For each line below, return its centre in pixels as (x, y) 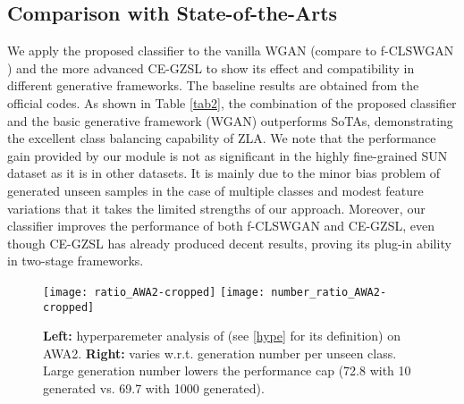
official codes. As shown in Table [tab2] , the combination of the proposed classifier (232, 102)
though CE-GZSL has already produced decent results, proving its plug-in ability (229, 243)
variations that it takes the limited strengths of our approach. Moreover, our (216, 208)
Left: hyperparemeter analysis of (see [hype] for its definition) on (222, 336)
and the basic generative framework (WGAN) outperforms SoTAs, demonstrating (230, 120)
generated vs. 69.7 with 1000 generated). (154, 388)
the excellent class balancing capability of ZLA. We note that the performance (222, 138)
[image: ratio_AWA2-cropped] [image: (154, 292)
